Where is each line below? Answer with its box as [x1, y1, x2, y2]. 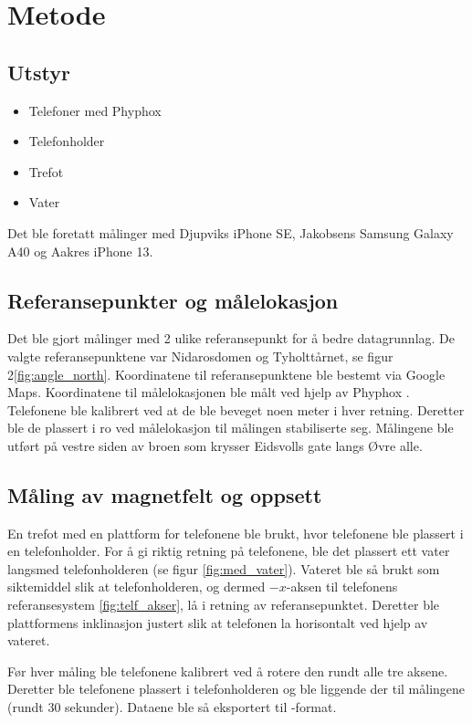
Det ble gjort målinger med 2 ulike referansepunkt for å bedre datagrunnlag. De [7, 329, 455, 348]
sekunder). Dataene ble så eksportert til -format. [65, 697, 337, 717]
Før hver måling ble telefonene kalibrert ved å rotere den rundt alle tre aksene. [7, 661, 448, 680]
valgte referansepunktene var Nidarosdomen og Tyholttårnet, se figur [7, 346, 393, 365]
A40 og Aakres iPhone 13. [7, 241, 153, 260]
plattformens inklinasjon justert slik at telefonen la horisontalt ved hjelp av [7, 613, 428, 632]
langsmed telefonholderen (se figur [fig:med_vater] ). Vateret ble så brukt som [7, 559, 440, 578]
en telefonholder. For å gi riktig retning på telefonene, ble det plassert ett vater [7, 541, 450, 561]
